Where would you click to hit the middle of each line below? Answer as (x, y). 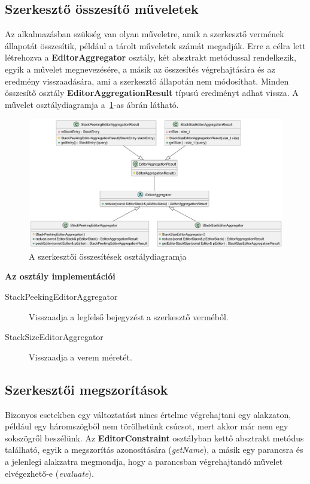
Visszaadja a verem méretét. (80, 357)
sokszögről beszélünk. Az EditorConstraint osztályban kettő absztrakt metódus (154, 438)
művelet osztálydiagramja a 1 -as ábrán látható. (92, 104)
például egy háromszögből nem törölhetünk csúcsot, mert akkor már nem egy (147, 426)
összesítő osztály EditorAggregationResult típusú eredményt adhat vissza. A (152, 93)
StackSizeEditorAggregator (54, 337)
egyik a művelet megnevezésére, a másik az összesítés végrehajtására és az (140, 69)
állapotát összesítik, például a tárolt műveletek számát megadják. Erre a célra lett (155, 45)
